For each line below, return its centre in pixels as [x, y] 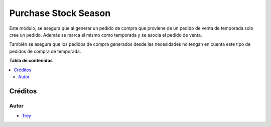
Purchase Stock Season [60, 13]
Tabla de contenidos [31, 61]
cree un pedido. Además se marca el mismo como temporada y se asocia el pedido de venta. [106, 35]
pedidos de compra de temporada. [45, 51]
